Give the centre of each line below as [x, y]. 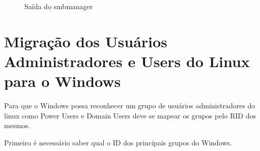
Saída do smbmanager [59, 6]
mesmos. [17, 125]
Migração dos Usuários [86, 41]
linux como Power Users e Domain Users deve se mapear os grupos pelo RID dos [130, 115]
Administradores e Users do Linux [127, 61]
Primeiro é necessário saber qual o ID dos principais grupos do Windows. [118, 142]
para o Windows [63, 81]
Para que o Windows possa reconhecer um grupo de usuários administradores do [130, 105]
